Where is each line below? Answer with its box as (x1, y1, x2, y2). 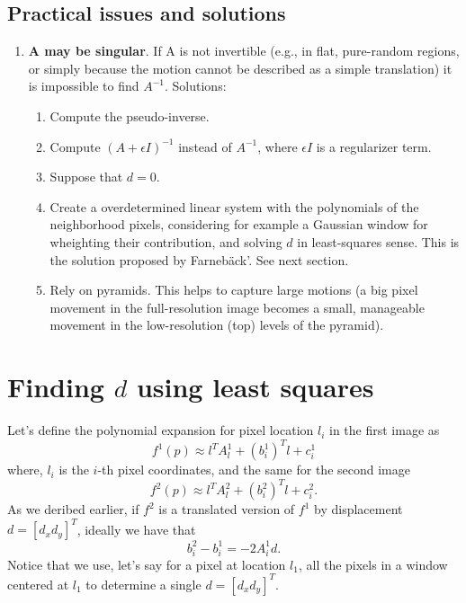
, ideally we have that (76, 519, 196, 538)
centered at (7, 574, 69, 593)
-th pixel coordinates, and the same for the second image (97, 460, 410, 479)
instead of (178, 137, 232, 155)
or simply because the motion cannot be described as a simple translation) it (28, 58, 453, 77)
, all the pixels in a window (298, 554, 448, 573)
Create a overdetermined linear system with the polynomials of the (49, 197, 419, 216)
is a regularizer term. (316, 137, 432, 155)
